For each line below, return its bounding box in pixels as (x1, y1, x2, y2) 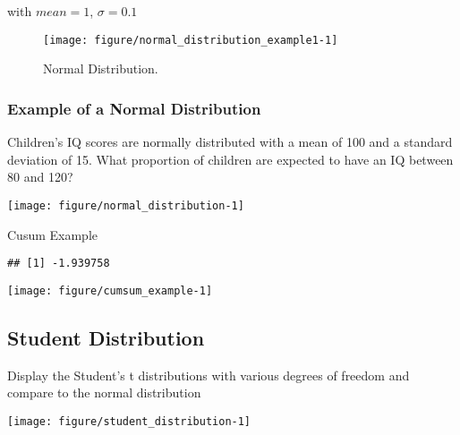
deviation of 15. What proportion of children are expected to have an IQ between (7, 149, 454, 168)
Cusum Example (7, 225, 98, 243)
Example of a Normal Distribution (7, 97, 261, 119)
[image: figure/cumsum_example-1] (7, 284, 213, 297)
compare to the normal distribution (7, 383, 201, 402)
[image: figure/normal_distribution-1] (7, 199, 244, 212)
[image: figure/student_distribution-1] (7, 414, 251, 428)
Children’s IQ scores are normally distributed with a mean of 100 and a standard (7, 132, 453, 151)
